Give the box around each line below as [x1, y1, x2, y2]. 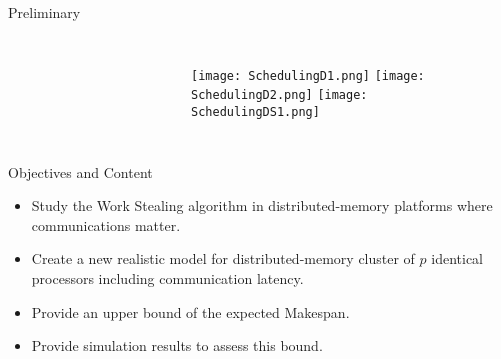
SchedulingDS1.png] [191, 104, 320, 119]
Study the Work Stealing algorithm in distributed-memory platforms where [31, 195, 493, 216]
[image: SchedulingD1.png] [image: [191, 68, 425, 83]
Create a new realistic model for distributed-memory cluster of [31, 248, 415, 269]
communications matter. [31, 214, 181, 235]
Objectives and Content [8, 161, 153, 182]
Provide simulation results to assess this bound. [31, 335, 323, 356]
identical [431, 248, 484, 269]
